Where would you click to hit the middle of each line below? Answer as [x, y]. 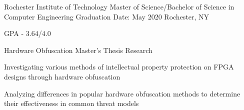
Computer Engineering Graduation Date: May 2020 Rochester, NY [107, 16]
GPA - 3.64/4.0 [27, 33]
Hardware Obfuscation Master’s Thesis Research [78, 50]
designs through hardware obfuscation [62, 76]
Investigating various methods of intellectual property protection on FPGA [119, 67]
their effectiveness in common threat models [71, 103]
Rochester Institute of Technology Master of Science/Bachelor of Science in [119, 6]
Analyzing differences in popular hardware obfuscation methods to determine [122, 93]
